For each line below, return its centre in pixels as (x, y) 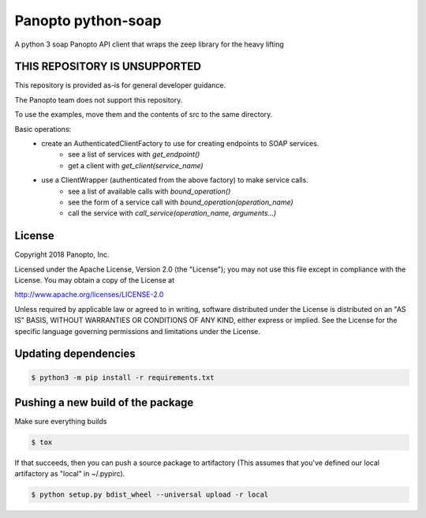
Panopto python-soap (88, 21)
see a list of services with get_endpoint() (134, 155)
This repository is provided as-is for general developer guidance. (120, 85)
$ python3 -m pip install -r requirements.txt (123, 377)
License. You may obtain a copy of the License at (95, 280)
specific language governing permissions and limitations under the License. (137, 331)
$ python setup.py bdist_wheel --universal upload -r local (150, 495)
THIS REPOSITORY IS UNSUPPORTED (108, 67)
